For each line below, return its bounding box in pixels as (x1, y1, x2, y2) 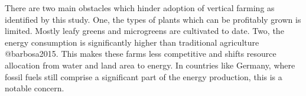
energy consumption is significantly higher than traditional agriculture (5, 36, 259, 48)
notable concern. (5, 82, 64, 94)
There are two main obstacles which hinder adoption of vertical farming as (5, 2, 275, 13)
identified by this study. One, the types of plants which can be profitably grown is (5, 13, 301, 25)
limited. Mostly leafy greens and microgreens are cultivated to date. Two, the (5, 25, 284, 37)
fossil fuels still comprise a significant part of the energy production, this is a (5, 70, 282, 83)
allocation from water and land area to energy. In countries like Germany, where (5, 59, 295, 71)
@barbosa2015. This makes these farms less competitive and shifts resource (5, 47, 276, 60)
